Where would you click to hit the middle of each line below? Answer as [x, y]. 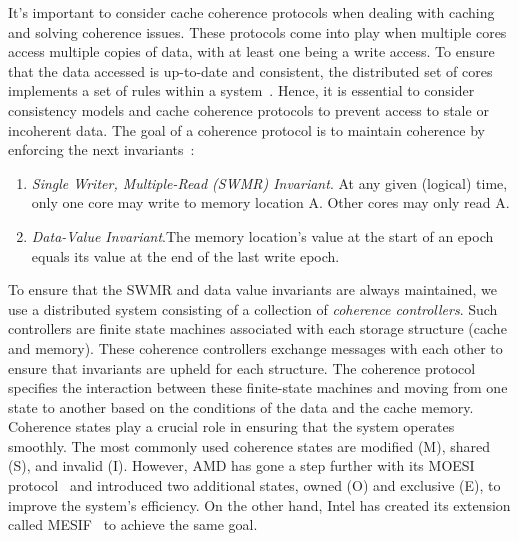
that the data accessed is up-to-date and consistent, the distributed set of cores [250, 70]
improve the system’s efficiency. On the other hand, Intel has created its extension [259, 504]
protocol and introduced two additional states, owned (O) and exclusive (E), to [254, 485]
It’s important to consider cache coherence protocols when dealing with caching [251, 12]
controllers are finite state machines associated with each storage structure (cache [257, 328]
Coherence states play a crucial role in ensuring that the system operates [231, 426]
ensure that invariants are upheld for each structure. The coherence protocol [242, 367]
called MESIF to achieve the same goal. [133, 524]
